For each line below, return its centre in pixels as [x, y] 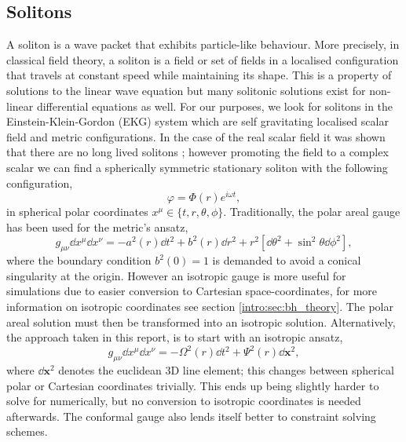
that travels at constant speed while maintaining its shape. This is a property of [199, 75]
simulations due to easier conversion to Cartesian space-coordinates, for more [192, 291]
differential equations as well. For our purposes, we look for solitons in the [215, 106]
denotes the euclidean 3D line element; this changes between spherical [226, 370]
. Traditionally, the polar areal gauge [312, 212]
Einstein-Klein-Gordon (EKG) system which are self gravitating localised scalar [198, 121]
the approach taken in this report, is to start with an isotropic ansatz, [175, 337]
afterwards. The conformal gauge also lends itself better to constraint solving [191, 416]
